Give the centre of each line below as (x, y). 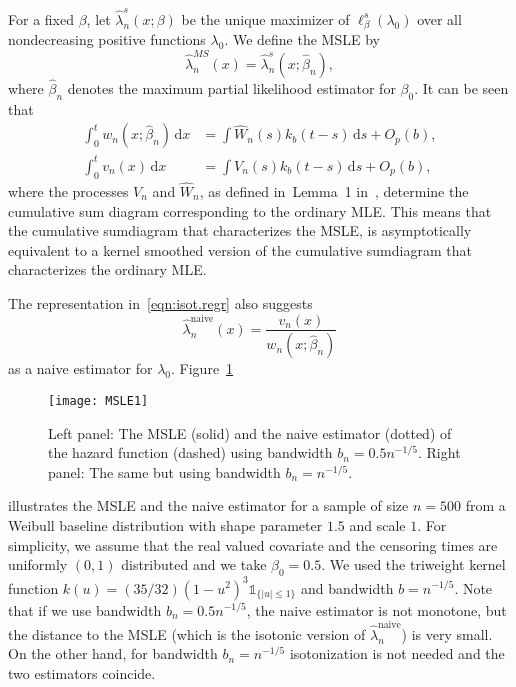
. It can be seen (461, 87)
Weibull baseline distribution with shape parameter (165, 525)
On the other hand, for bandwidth (113, 653)
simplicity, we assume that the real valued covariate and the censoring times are (253, 544)
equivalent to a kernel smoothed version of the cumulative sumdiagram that (240, 249)
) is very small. (447, 633)
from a (485, 505)
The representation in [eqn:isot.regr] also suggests (160, 302)
